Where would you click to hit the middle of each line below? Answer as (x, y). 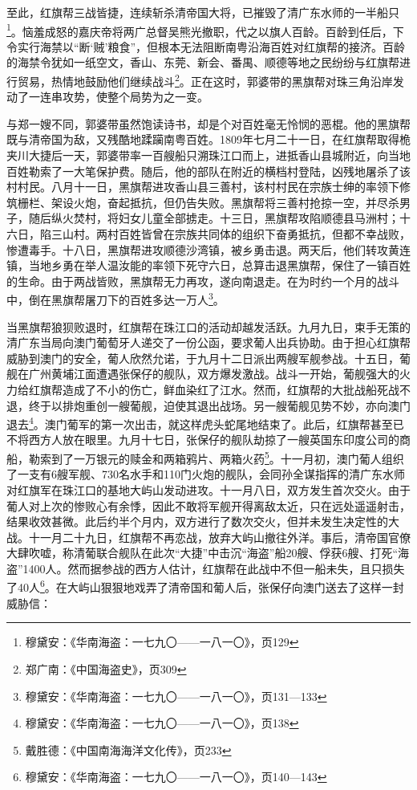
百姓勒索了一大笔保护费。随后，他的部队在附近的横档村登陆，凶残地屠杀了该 (208, 171)
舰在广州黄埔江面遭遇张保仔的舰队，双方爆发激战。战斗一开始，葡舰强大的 (203, 374)
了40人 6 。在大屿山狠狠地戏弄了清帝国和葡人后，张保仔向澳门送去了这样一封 (205, 586)
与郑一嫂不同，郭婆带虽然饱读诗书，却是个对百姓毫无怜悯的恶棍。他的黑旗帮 (208, 123)
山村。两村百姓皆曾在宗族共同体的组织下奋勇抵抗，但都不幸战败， (236, 234)
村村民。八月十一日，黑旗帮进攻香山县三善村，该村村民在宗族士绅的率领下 (203, 187)
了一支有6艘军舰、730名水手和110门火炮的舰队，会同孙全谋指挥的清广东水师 (206, 474)
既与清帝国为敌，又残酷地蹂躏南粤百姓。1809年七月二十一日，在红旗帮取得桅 (208, 139)
